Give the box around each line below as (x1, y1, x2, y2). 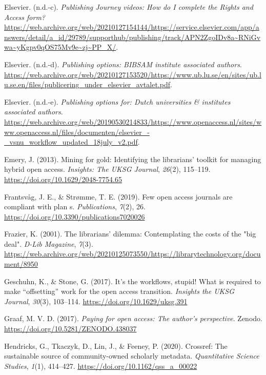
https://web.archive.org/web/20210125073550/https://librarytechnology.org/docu (4, 248, 261, 259)
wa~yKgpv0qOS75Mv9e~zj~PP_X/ (4, 42, 116, 52)
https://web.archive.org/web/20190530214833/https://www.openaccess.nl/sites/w (4, 116, 262, 127)
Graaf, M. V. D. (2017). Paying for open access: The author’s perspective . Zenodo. (4, 313, 262, 324)
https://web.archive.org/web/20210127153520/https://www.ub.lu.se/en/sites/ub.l (4, 69, 261, 80)
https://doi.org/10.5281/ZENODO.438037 (4, 323, 137, 334)
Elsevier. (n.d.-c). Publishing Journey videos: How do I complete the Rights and (4, 2, 253, 12)
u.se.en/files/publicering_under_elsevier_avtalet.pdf (4, 79, 170, 90)
